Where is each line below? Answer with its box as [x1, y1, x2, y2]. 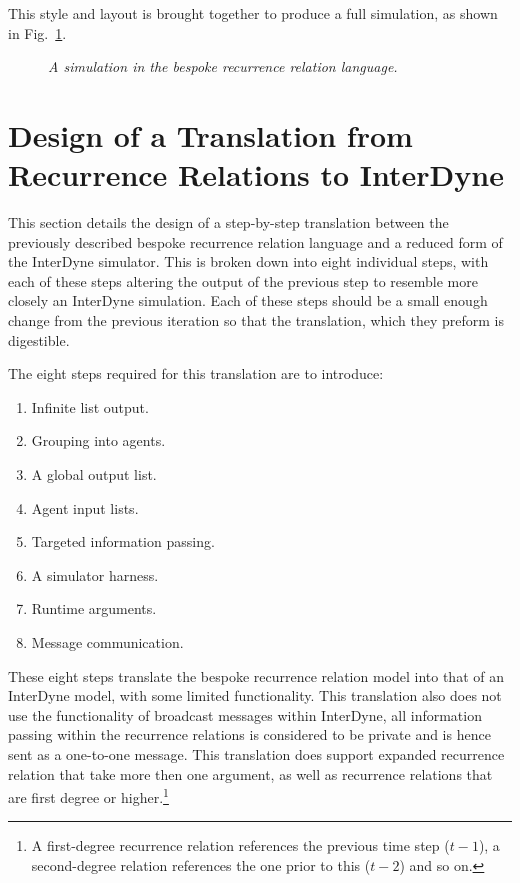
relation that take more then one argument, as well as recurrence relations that [8, 763, 493, 784]
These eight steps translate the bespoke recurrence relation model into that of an [8, 665, 504, 686]
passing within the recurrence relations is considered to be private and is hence [8, 724, 491, 745]
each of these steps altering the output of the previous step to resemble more [8, 270, 478, 291]
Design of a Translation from [8, 114, 413, 155]
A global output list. [31, 464, 157, 485]
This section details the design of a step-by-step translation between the [8, 212, 449, 233]
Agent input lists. [31, 497, 139, 518]
